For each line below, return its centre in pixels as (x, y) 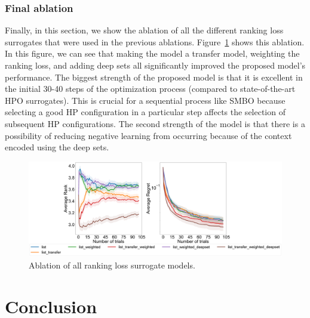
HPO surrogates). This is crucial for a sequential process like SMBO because (145, 100)
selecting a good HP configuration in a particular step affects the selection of (145, 112)
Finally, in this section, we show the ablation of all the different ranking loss (144, 30)
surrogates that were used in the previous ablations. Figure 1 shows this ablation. (155, 41)
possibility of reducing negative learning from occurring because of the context (148, 135)
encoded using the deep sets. (57, 147)
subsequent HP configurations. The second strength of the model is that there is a (155, 123)
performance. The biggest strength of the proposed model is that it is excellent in (154, 77)
